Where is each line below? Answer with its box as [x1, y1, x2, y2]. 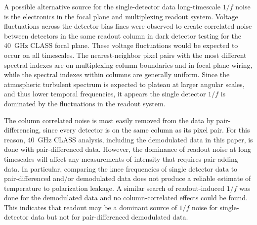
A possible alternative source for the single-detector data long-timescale [4, 1, 221, 11]
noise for [192, 202, 217, 212]
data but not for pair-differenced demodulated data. [31, 212, 188, 222]
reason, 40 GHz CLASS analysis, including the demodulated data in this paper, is [4, 134, 253, 144]
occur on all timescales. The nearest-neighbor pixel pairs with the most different [4, 49, 247, 60]
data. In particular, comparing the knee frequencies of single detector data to [4, 163, 238, 174]
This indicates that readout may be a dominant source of [4, 202, 177, 212]
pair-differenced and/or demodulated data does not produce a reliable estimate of [4, 173, 251, 183]
